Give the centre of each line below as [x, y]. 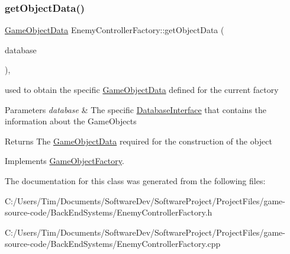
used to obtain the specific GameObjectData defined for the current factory [142, 89]
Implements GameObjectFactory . [65, 161]
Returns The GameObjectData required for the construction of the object [138, 141]
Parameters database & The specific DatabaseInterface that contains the [136, 109]
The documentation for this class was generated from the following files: [135, 180]
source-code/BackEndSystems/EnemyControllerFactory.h [109, 212]
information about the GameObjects [71, 121]
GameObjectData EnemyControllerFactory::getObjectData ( [115, 30]
